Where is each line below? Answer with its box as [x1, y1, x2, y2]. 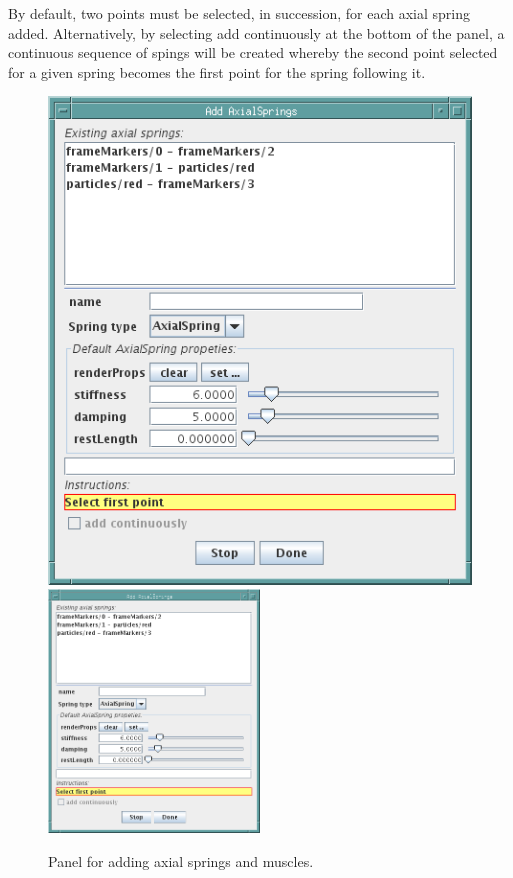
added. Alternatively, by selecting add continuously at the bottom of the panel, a [8, 22, 505, 43]
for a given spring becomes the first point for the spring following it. [8, 61, 426, 82]
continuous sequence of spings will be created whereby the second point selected [8, 42, 498, 63]
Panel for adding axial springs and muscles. [48, 850, 314, 871]
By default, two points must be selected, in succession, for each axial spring [8, 3, 470, 23]
